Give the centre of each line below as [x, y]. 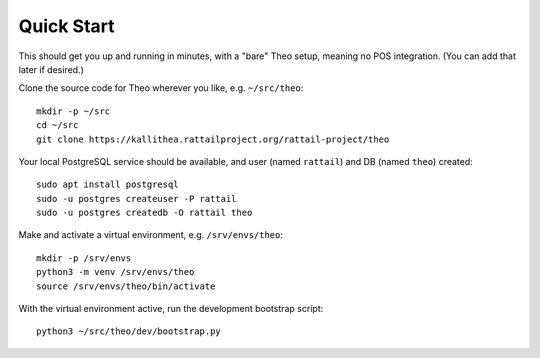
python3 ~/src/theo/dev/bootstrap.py [129, 331]
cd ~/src [57, 125]
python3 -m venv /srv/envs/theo [115, 272]
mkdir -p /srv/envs [84, 258]
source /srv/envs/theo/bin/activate [126, 286]
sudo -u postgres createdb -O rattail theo [144, 213]
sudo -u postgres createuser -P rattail [136, 198]
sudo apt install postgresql [107, 184]
